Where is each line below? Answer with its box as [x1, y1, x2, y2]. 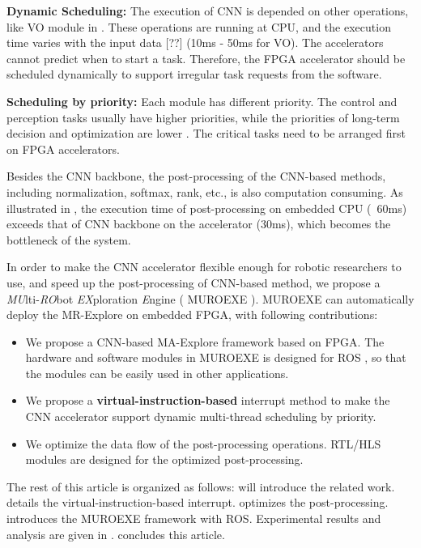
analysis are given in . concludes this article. [6, 525, 225, 542]
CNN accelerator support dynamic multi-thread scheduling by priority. [25, 408, 376, 425]
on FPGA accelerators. [6, 140, 120, 157]
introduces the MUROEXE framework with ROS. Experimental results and [6, 510, 381, 527]
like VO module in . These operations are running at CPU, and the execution [6, 18, 391, 35]
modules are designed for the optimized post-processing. [25, 451, 304, 468]
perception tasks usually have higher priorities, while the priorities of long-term [6, 108, 400, 125]
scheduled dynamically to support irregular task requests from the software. [6, 66, 382, 83]
